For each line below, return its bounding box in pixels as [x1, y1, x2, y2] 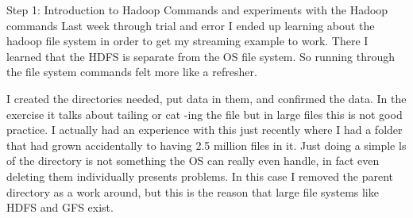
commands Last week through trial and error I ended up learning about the [6, 17, 375, 33]
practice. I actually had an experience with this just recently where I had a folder [6, 121, 403, 138]
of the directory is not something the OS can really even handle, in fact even [6, 152, 380, 169]
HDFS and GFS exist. [6, 199, 114, 216]
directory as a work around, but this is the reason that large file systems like [6, 183, 379, 200]
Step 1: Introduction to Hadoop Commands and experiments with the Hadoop [6, 2, 388, 17]
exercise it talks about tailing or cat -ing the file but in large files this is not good [6, 105, 403, 122]
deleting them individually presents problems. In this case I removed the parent [6, 167, 394, 184]
